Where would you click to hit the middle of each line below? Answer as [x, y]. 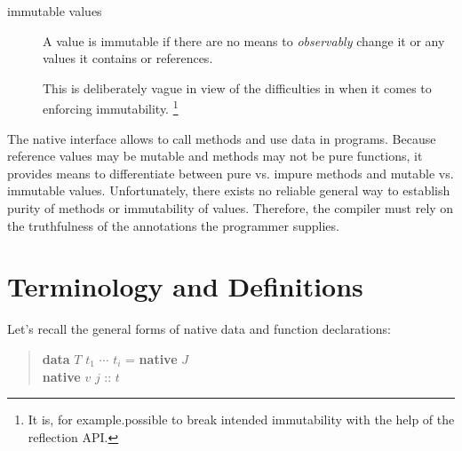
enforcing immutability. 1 [111, 107]
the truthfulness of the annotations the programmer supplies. [173, 225]
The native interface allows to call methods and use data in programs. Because [222, 138]
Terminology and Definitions [185, 286]
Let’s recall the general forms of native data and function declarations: [199, 329]
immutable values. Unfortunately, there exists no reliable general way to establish [229, 190]
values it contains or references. [128, 58]
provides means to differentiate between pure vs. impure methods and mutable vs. [231, 173]
